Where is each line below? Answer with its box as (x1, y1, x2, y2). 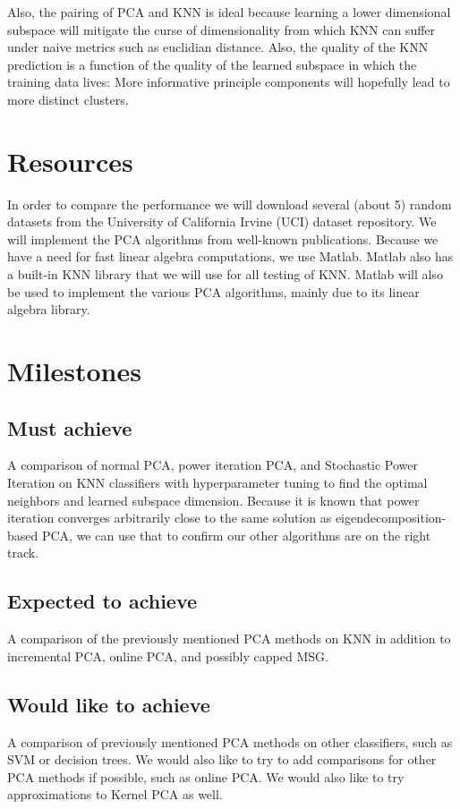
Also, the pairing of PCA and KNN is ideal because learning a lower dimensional (7, 3, 451, 21)
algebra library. (7, 300, 90, 319)
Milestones (7, 353, 141, 389)
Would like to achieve (7, 690, 210, 718)
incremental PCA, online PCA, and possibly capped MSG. (7, 646, 328, 665)
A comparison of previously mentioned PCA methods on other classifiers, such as (7, 732, 453, 751)
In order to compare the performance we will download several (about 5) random (7, 194, 452, 213)
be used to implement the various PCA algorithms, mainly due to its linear (7, 282, 420, 301)
